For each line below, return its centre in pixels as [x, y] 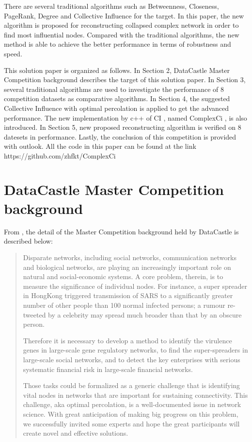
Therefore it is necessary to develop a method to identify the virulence [127, 340]
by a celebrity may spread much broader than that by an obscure [145, 314]
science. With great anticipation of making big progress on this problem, [131, 414]
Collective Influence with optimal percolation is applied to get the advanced [117, 108]
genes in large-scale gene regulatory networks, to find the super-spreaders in [135, 350]
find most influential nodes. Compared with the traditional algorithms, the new [122, 34]
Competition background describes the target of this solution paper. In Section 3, [125, 80]
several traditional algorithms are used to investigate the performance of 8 [114, 89]
